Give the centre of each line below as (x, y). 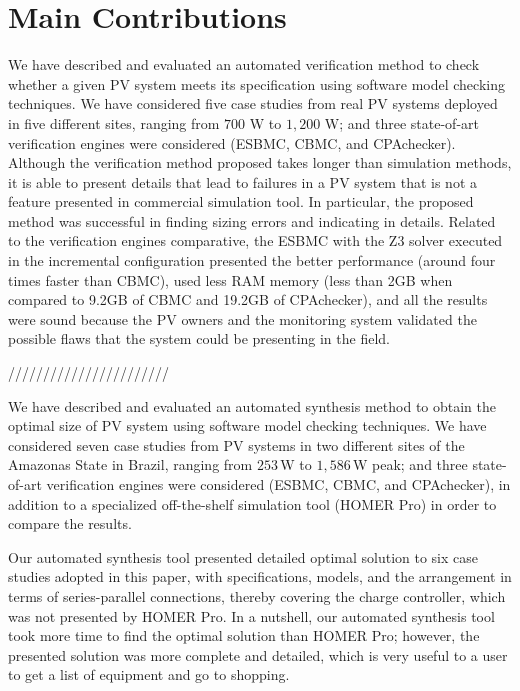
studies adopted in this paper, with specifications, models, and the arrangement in (260, 576)
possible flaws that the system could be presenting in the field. (199, 338)
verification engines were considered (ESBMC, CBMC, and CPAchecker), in (278, 484)
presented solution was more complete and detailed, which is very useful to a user (258, 654)
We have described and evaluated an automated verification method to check (244, 64)
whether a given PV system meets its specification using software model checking (256, 83)
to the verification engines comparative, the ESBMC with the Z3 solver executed (255, 240)
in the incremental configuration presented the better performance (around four (252, 260)
